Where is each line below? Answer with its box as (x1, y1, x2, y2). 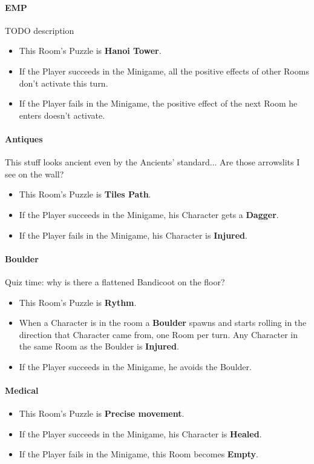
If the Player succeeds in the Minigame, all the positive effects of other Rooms (19, 64, 309, 77)
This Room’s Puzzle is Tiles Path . (19, 188, 151, 201)
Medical (5, 384, 39, 397)
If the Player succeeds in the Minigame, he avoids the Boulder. (19, 360, 252, 373)
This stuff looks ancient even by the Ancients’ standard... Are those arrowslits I (5, 156, 300, 168)
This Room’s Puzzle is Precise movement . (19, 407, 185, 420)
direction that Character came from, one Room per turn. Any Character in (19, 328, 298, 340)
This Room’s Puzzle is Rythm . (19, 296, 137, 308)
